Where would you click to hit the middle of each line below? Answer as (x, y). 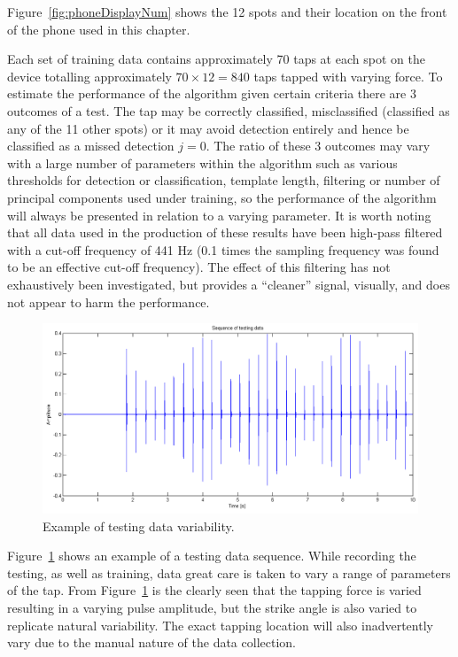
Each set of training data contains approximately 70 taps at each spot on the (216, 59)
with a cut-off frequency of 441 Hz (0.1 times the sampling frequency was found (223, 249)
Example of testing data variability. (139, 526)
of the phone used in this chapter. (99, 29)
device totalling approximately (89, 76)
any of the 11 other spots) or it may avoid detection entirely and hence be (208, 128)
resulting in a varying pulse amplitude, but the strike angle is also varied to (212, 607)
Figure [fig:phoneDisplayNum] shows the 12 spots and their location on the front (227, 12)
